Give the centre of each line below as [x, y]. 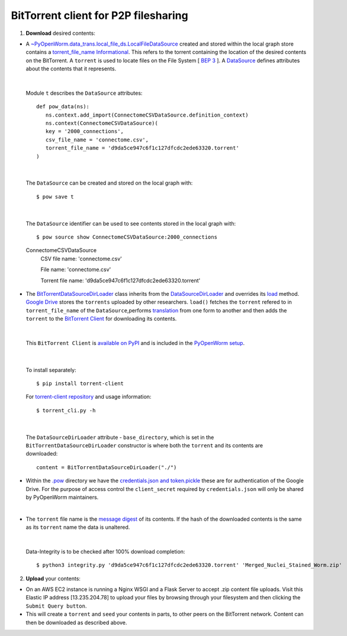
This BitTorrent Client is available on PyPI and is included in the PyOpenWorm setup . [135, 343]
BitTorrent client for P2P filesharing [100, 15]
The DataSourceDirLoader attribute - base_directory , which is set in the [120, 437]
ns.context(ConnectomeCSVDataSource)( [102, 123]
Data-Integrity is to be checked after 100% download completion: [105, 551]
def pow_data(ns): [63, 107]
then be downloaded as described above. [76, 622]
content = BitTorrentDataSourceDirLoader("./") [107, 467]
